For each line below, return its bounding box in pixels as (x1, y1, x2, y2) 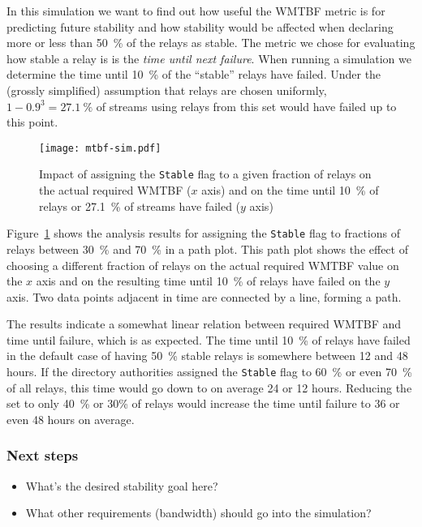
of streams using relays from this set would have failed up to (96, 97, 397, 114)
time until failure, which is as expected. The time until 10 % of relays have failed (6, 331, 411, 348)
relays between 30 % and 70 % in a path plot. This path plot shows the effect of (6, 240, 408, 257)
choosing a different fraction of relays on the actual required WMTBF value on (6, 256, 399, 273)
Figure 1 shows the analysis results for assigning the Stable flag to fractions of (6, 225, 401, 242)
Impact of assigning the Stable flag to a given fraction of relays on (39, 165, 372, 182)
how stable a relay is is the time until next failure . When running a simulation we (6, 49, 411, 66)
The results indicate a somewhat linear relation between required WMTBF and (6, 315, 402, 332)
